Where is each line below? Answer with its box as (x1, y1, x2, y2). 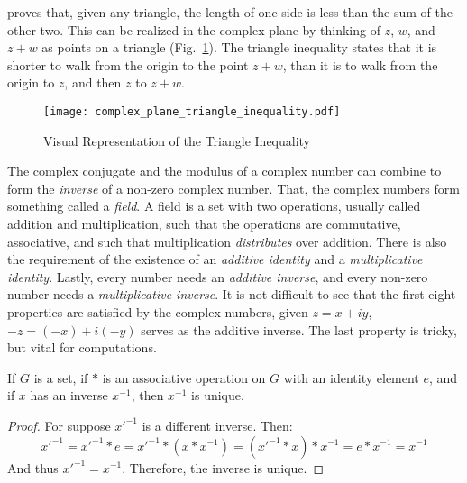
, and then (64, 73, 122, 92)
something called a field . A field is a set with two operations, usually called (7, 196, 421, 215)
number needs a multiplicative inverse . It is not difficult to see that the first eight (7, 285, 456, 304)
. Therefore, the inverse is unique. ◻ (122, 458, 325, 477)
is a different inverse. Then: (142, 415, 293, 434)
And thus (7, 458, 59, 477)
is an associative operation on (102, 368, 266, 387)
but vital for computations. (7, 338, 157, 357)
